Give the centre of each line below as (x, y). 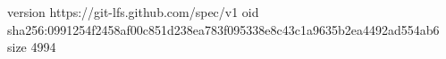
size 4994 (32, 47)
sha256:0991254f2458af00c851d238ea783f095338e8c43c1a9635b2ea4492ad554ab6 (223, 29)
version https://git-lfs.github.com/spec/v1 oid (133, 12)
